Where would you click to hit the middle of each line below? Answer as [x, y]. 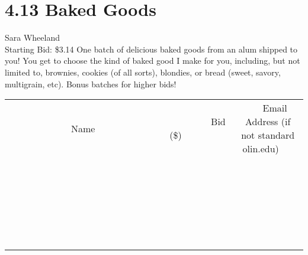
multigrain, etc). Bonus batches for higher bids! [91, 84]
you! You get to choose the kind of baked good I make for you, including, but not [153, 61]
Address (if [268, 122]
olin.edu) [261, 149]
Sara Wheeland [33, 37]
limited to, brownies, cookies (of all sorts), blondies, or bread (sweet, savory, [143, 72]
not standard [268, 135]
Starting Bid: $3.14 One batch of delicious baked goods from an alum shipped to [151, 49]
